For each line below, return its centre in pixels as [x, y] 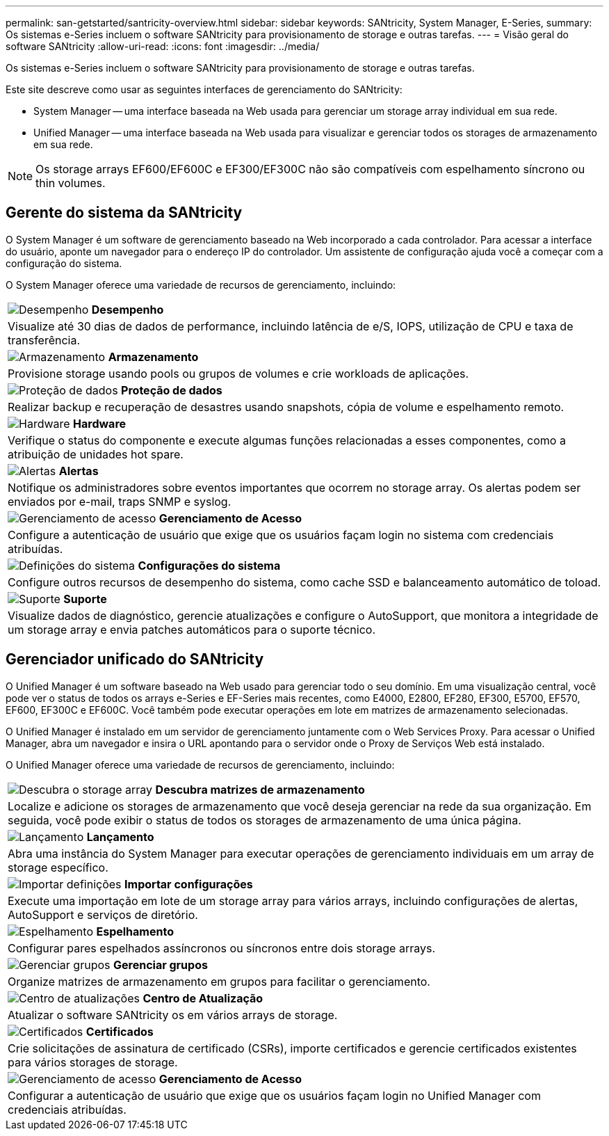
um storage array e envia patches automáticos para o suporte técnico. [192, 629]
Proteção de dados [172, 390]
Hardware [100, 423]
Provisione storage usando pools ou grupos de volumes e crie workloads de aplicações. [238, 373]
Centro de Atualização [203, 998]
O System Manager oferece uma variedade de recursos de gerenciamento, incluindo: [201, 285]
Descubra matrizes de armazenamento [260, 789]
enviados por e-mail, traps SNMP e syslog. [120, 501]
